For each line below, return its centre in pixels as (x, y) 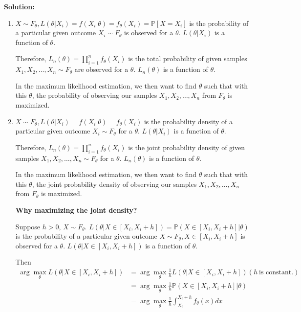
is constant (275, 273)
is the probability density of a (188, 121)
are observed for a (101, 69)
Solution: (19, 6)
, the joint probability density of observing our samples (114, 184)
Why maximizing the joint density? (76, 210)
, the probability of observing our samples (95, 95)
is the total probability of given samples (188, 58)
